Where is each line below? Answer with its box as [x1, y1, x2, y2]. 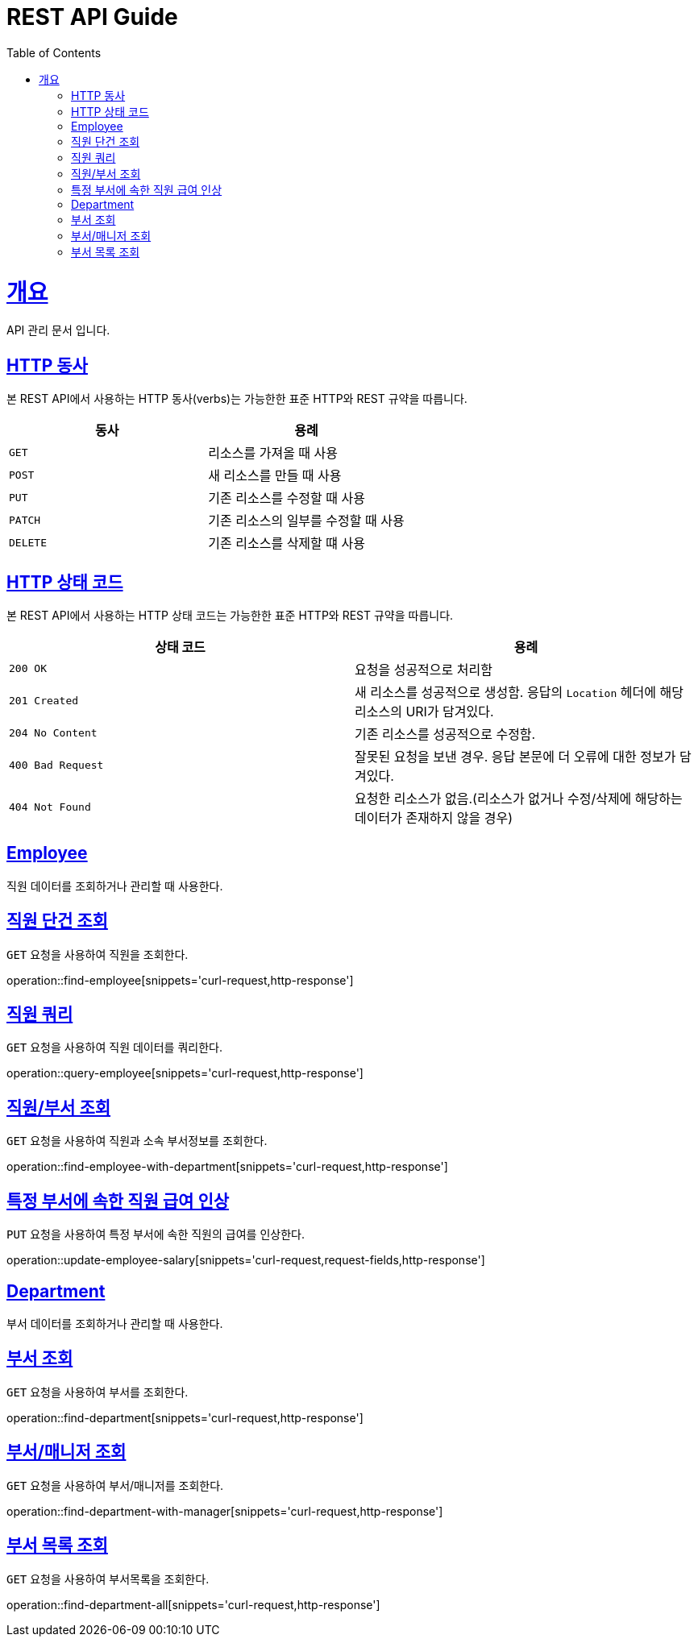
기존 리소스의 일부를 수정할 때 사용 [208, 512, 405, 529]
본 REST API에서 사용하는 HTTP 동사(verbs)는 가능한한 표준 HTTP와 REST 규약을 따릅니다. [6, 392, 467, 406]
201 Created [9, 695, 79, 707]
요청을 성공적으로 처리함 [355, 661, 492, 678]
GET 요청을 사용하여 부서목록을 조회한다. [6, 1571, 210, 1586]
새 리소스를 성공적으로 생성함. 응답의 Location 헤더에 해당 [355, 683, 683, 700]
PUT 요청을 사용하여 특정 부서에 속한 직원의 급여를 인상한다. [6, 1227, 305, 1242]
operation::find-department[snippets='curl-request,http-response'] [6, 1410, 364, 1425]
